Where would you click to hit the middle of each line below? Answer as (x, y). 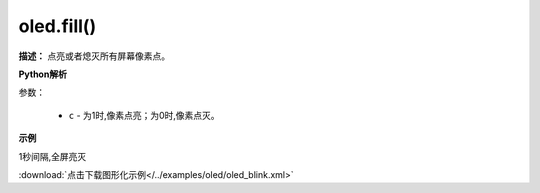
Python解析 (42, 74)
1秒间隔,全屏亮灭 (52, 156)
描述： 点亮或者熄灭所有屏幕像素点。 (94, 56)
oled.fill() (57, 26)
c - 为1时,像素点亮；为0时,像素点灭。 (144, 115)
